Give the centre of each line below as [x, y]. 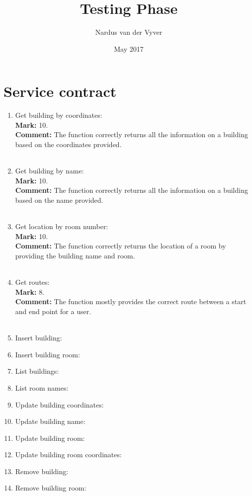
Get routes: [32, 282]
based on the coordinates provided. [68, 144]
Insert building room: [47, 354]
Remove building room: [51, 488]
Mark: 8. [30, 291]
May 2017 [129, 48]
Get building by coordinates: [59, 115]
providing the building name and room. [75, 255]
